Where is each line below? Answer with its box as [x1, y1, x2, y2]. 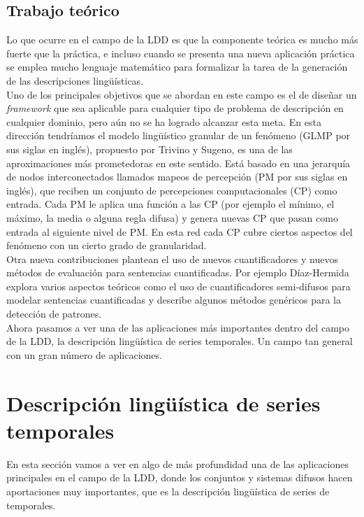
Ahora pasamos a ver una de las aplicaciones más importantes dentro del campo [6, 320, 349, 334]
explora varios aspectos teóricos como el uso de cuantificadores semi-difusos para [6, 278, 351, 293]
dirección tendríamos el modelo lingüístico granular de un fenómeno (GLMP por [6, 128, 351, 143]
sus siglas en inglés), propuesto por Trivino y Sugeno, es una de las [6, 141, 293, 156]
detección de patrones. [6, 306, 102, 321]
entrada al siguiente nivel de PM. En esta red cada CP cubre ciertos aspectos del [6, 224, 353, 239]
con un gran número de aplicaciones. [6, 347, 162, 362]
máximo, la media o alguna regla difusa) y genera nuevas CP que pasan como [6, 210, 338, 225]
